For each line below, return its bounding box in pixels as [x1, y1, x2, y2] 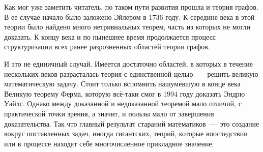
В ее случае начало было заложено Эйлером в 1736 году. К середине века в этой [4, 11, 255, 22]
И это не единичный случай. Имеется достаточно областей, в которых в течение [4, 58, 253, 69]
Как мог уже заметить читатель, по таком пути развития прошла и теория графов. [4, 2, 258, 12]
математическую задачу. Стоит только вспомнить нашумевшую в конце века [4, 78, 241, 89]
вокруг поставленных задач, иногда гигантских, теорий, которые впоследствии [4, 128, 248, 139]
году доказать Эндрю [180, 88, 245, 99]
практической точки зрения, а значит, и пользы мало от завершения [4, 108, 214, 118]
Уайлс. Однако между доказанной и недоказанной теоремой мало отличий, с [4, 98, 242, 109]
